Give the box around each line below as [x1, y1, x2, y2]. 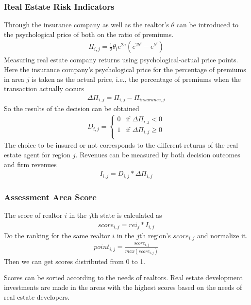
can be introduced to [176, 19, 239, 30]
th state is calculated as [91, 210, 162, 220]
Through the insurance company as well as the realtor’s [4, 19, 169, 30]
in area [4, 74, 25, 84]
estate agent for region [4, 150, 71, 160]
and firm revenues [4, 159, 57, 169]
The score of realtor [4, 210, 63, 220]
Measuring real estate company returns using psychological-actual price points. [4, 55, 238, 65]
